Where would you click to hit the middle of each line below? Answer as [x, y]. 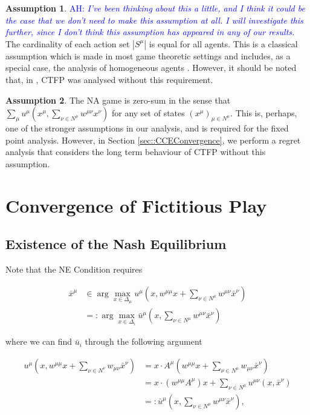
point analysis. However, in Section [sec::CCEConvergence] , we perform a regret [153, 140]
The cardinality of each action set [68, 43]
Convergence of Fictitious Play [136, 205]
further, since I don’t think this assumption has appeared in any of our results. [150, 32]
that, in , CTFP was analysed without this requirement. [109, 79]
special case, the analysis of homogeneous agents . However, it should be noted [151, 68]
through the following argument [144, 341]
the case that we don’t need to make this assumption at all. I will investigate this [154, 20]
